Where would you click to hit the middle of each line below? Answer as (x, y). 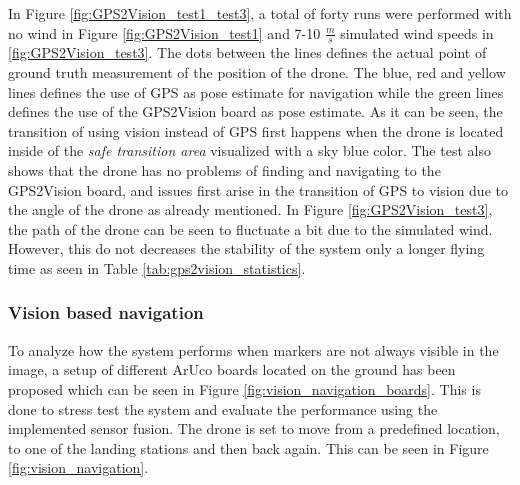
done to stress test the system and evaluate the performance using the (223, 408)
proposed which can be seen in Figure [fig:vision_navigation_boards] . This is (244, 388)
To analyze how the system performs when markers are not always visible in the (253, 349)
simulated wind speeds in (417, 32)
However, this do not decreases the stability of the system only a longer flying (246, 248)
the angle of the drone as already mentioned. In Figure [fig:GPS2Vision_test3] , (250, 209)
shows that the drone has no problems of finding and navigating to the (224, 169)
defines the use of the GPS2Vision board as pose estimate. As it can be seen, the (255, 111)
